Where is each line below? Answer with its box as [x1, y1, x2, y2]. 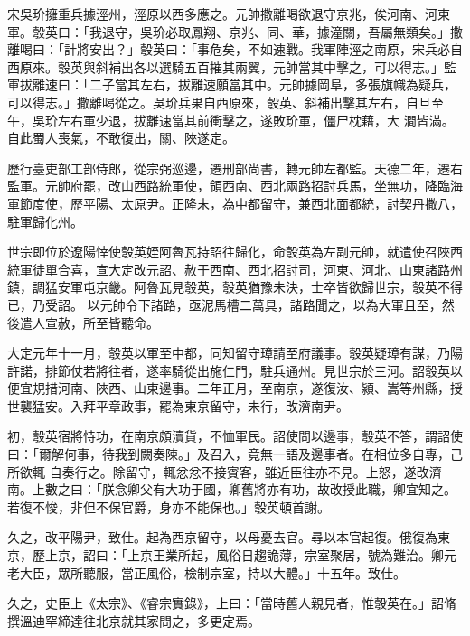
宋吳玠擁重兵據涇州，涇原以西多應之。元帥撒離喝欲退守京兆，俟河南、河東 [7, 5, 450, 23]
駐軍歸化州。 [7, 211, 83, 230]
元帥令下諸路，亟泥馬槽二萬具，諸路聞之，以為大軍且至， [99, 295, 442, 313]
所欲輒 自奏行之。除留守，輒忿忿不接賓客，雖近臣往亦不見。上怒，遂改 [7, 462, 429, 481]
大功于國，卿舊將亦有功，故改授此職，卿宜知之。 [164, 480, 456, 499]
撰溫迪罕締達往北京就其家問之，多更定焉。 [7, 611, 260, 630]
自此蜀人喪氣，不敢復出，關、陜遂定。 [7, 128, 235, 147]
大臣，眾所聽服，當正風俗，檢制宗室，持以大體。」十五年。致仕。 [19, 563, 406, 582]
